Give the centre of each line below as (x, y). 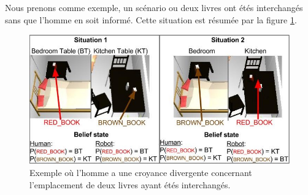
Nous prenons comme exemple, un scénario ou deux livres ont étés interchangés (154, 7)
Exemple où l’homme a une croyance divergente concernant (141, 172)
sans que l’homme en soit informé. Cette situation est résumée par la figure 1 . (151, 19)
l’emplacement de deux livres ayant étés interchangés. (130, 184)
